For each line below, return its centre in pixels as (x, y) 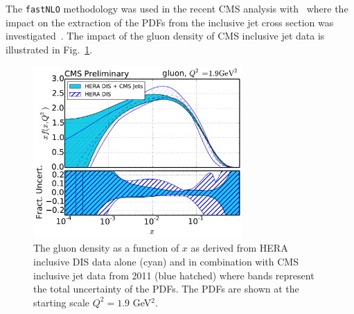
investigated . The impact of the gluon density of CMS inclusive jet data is (165, 36)
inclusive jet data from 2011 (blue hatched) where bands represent (174, 275)
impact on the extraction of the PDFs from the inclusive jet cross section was (170, 22)
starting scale (62, 302)
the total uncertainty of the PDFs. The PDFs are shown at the (166, 289)
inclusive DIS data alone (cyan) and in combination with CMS (166, 261)
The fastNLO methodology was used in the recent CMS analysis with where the (177, 8)
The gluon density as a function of (106, 248)
